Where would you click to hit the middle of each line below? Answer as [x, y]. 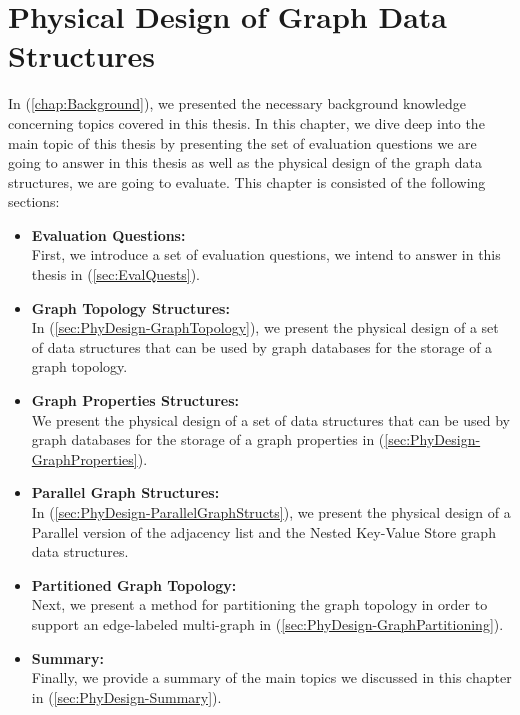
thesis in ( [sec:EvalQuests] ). [115, 274]
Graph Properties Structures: [135, 400]
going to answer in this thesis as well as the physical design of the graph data [245, 162]
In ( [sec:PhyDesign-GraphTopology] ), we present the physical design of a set [265, 327]
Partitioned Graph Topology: [134, 584]
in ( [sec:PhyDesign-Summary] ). [126, 696]
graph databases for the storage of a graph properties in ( [208, 439]
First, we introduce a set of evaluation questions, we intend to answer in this [266, 254]
